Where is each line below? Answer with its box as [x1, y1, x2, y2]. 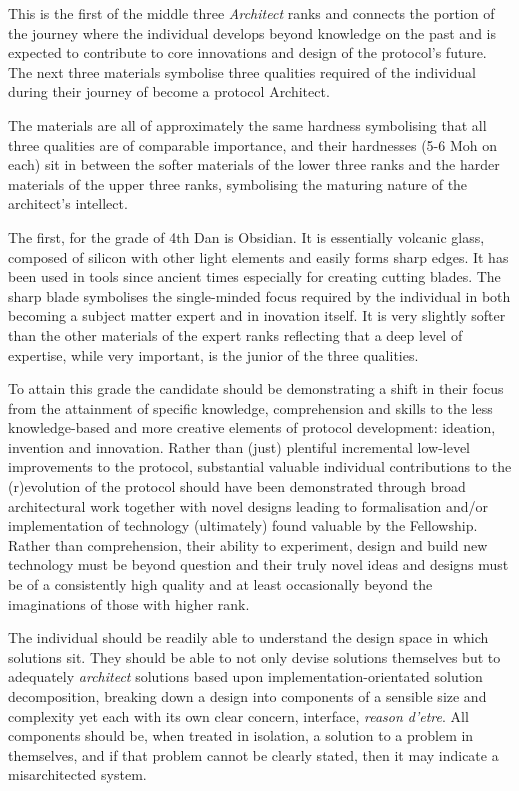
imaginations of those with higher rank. [8, 593, 250, 614]
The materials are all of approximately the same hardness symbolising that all [8, 114, 487, 135]
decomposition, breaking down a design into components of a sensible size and [8, 686, 487, 706]
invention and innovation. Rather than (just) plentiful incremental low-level [8, 436, 471, 457]
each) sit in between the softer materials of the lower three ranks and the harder [8, 154, 500, 175]
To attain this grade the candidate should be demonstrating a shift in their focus [8, 378, 504, 399]
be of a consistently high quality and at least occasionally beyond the [8, 574, 433, 595]
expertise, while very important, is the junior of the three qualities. [8, 344, 419, 365]
